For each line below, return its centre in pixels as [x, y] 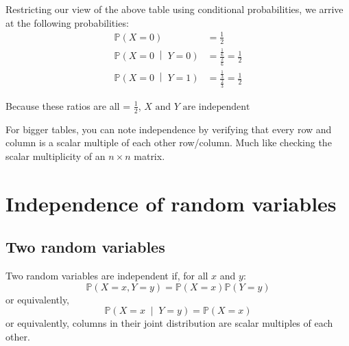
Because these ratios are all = [68, 105]
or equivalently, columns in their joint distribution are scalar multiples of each [169, 323]
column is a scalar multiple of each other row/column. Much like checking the [169, 142]
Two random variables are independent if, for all [107, 275]
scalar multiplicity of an [56, 155]
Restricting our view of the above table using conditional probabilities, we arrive [174, 9]
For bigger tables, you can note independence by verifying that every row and [169, 129]
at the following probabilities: [67, 22]
